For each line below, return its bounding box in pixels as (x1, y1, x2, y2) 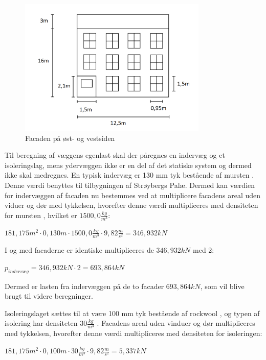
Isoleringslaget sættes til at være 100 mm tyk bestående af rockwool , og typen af (5, 307, 260, 318)
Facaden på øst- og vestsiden (25, 132, 115, 143)
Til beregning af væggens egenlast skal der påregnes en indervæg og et (5, 150, 225, 160)
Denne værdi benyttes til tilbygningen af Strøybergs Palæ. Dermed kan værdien (5, 180, 255, 190)
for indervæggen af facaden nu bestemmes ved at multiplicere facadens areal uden (5, 189, 261, 200)
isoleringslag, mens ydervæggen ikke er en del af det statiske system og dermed (5, 159, 252, 170)
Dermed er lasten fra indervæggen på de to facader (5, 280, 164, 291)
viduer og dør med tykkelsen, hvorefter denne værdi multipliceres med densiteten (5, 200, 258, 210)
